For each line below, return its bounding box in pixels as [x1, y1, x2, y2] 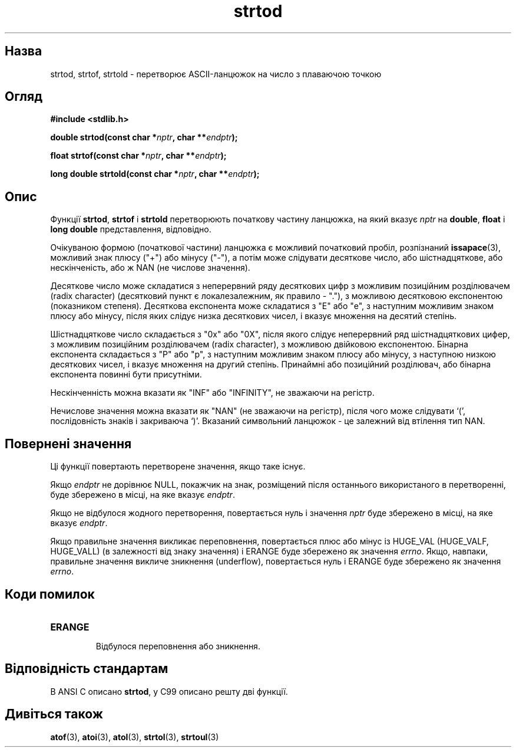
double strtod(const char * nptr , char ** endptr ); [50, 132, 238, 143]
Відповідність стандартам [5, 661, 168, 677]
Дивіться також [5, 707, 103, 722]
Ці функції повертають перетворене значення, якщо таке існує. [50, 461, 306, 472]
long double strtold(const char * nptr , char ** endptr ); [50, 169, 260, 179]
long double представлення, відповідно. [50, 224, 211, 235]
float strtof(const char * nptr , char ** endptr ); [50, 150, 227, 161]
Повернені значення [5, 436, 132, 451]
